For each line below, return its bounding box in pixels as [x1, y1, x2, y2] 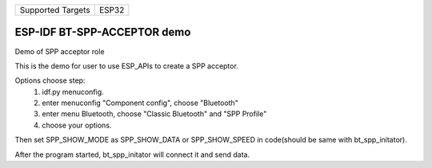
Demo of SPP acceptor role [14, 46, 105, 56]
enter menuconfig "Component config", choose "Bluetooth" [42, 98, 239, 107]
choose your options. [42, 120, 112, 130]
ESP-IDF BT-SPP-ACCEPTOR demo [14, 25, 191, 39]
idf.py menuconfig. [42, 87, 104, 96]
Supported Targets [19, 5, 91, 15]
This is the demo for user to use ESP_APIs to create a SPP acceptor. [14, 61, 239, 71]
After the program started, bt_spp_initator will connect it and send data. [14, 150, 250, 159]
